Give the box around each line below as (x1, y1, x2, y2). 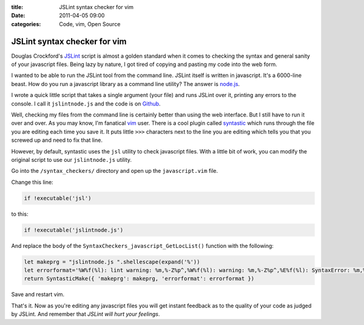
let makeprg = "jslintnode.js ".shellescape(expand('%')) (24, 258, 200, 265)
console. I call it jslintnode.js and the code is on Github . (11, 100, 161, 107)
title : (11, 4, 24, 10)
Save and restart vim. (11, 291, 65, 298)
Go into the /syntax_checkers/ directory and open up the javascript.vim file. (11, 167, 218, 175)
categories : (11, 20, 41, 27)
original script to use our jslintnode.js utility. (11, 156, 132, 163)
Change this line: (11, 178, 54, 186)
